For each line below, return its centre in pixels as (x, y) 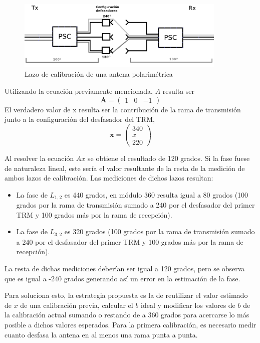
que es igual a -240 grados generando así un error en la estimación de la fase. (122, 278)
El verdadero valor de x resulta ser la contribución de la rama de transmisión (123, 109)
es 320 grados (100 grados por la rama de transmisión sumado (160, 231)
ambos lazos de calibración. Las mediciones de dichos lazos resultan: (109, 178)
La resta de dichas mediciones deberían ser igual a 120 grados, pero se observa (125, 269)
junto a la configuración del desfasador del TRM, (80, 119)
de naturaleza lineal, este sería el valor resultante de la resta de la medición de (125, 168)
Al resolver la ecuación (39, 158)
